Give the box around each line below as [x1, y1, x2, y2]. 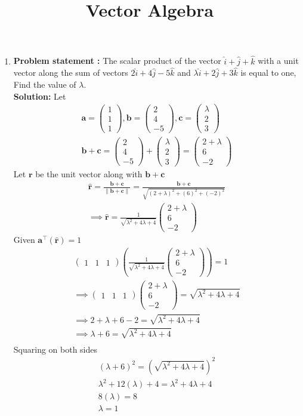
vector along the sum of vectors [13, 66, 128, 79]
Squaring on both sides [13, 343, 98, 355]
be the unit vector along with [35, 167, 143, 180]
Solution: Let [13, 90, 66, 102]
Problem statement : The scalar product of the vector [13, 54, 221, 67]
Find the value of [13, 78, 76, 90]
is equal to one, [240, 66, 296, 79]
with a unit [258, 54, 299, 67]
